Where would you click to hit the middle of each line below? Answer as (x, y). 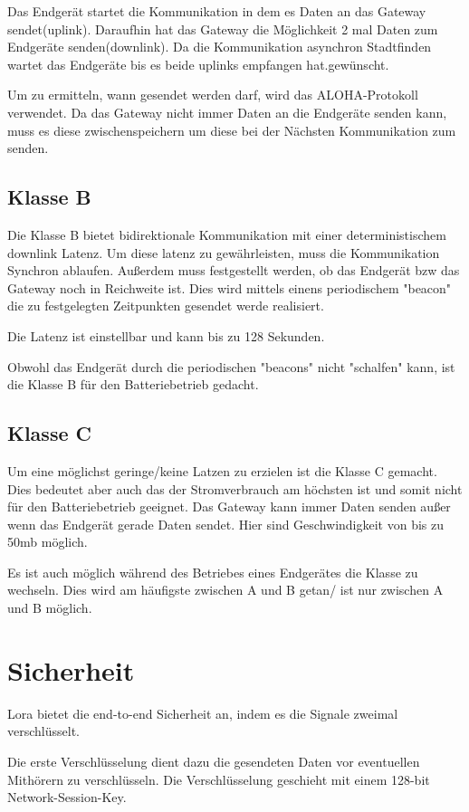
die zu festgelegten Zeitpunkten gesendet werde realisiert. (166, 306)
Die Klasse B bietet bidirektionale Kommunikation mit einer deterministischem (227, 234)
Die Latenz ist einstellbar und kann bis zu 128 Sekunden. (166, 335)
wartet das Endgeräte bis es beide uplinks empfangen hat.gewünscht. (198, 64)
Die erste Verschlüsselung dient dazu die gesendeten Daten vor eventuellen (214, 761)
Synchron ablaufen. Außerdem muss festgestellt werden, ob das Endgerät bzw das (234, 270)
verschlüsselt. (43, 731)
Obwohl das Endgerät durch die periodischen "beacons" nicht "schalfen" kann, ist (231, 366)
